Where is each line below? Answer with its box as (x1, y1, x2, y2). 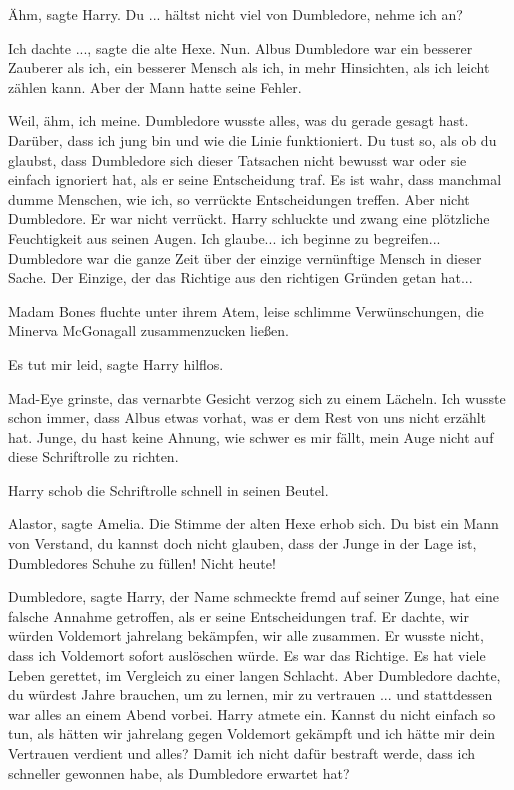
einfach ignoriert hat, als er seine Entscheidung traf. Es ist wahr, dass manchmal (8, 169, 502, 190)
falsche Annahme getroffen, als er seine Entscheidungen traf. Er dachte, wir (8, 605, 469, 626)
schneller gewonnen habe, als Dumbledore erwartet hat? (8, 762, 350, 783)
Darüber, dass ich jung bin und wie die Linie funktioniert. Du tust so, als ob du (8, 129, 497, 150)
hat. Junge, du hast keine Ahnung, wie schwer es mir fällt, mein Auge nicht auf (8, 426, 494, 447)
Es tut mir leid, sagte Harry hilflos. (8, 353, 224, 374)
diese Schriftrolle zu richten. (8, 446, 179, 467)
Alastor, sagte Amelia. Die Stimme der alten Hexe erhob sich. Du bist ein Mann (8, 513, 499, 534)
